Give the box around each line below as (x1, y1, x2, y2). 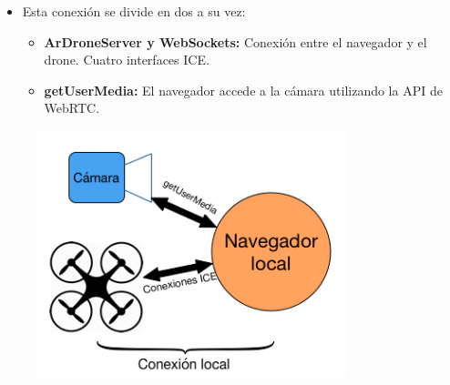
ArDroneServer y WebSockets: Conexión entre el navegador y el (44, 32, 427, 51)
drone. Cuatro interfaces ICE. (44, 50, 210, 69)
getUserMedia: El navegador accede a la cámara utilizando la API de (44, 80, 443, 99)
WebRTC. (44, 98, 100, 117)
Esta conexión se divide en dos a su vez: (22, 2, 246, 20)
